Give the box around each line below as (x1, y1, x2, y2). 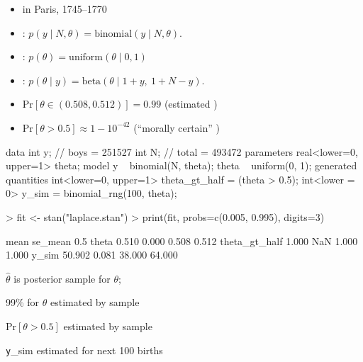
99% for (6, 295, 40, 310)
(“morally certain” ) (133, 120, 220, 135)
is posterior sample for (13, 271, 111, 285)
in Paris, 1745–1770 (22, 1, 107, 16)
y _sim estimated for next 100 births (6, 342, 163, 357)
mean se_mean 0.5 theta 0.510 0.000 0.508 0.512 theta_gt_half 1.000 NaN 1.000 (6, 233, 358, 248)
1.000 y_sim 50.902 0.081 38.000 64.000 (6, 247, 178, 262)
